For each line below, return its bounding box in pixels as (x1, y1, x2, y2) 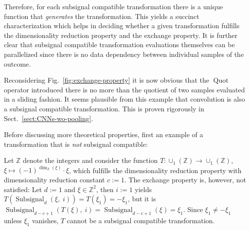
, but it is (127, 194, 156, 204)
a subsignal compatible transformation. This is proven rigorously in (4, 103, 204, 113)
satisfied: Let (4, 184, 42, 194)
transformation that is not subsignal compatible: (4, 139, 148, 149)
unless (4, 215, 22, 225)
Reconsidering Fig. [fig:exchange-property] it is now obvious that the (4, 75, 209, 85)
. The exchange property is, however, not (124, 175, 247, 184)
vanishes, (32, 215, 59, 225)
